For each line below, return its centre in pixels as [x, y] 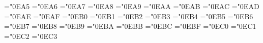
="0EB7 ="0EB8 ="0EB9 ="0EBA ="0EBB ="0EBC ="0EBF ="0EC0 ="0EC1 [130, 26]
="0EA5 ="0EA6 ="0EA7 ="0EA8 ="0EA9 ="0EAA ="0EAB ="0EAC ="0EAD [132, 6]
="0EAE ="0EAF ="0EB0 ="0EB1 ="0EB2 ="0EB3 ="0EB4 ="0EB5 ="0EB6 [129, 16]
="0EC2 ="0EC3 [31, 36]
